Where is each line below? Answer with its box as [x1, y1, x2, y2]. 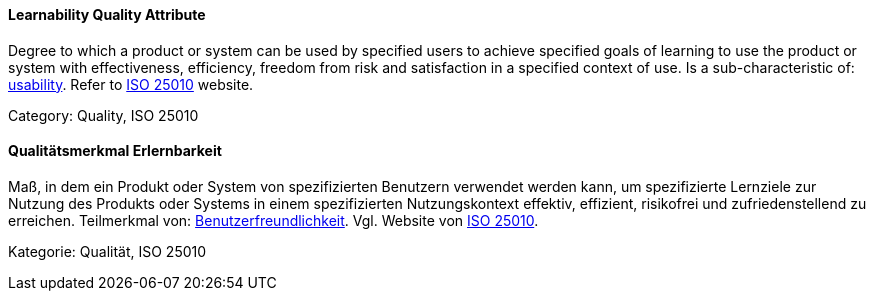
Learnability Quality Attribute [8, 6, 206, 23]
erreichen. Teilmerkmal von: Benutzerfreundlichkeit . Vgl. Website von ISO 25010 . [8, 211, 539, 229]
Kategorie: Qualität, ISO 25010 [8, 242, 207, 260]
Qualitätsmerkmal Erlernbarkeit [8, 142, 222, 160]
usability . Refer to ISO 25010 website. [8, 75, 254, 93]
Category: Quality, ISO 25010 [8, 106, 199, 124]
